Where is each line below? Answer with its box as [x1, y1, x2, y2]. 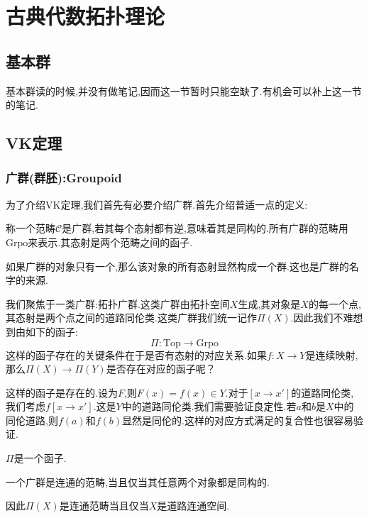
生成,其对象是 [238, 296, 301, 311]
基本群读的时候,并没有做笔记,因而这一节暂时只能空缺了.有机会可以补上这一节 [6, 83, 362, 98]
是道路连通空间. [157, 498, 230, 513]
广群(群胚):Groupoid [6, 169, 122, 187]
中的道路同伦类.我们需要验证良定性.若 [121, 399, 297, 414]
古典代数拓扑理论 [6, 1, 165, 31]
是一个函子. [13, 451, 67, 465]
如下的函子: [25, 324, 78, 338]
